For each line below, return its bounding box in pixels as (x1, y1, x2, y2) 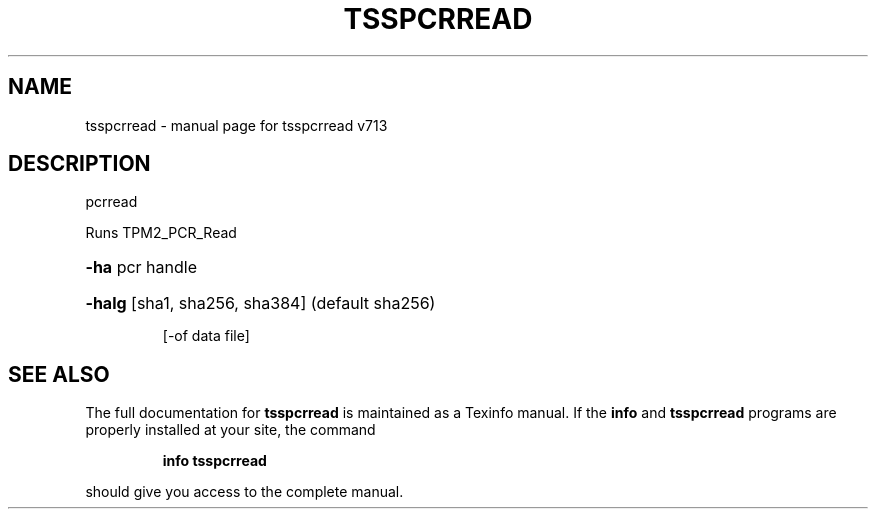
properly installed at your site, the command (85, 421, 376, 439)
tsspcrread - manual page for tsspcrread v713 (85, 116, 388, 134)
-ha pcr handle (85, 257, 197, 278)
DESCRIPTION (8, 151, 151, 177)
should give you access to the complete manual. (85, 483, 404, 501)
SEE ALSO (8, 361, 110, 387)
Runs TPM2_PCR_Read (85, 224, 237, 242)
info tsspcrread (162, 452, 267, 470)
